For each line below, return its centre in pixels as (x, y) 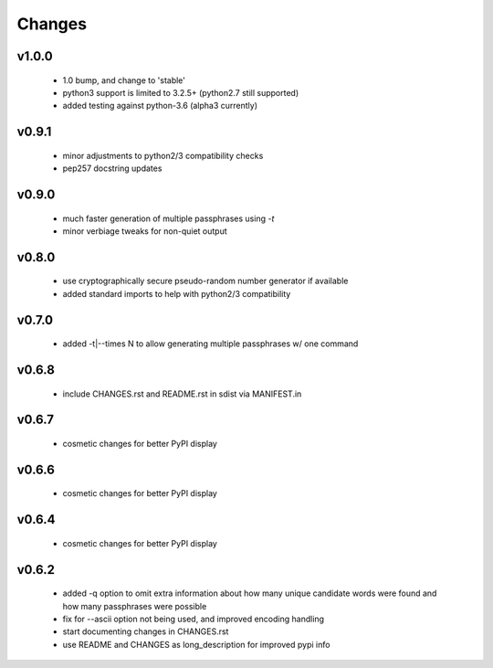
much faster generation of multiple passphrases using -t (168, 218)
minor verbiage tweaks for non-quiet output (145, 231)
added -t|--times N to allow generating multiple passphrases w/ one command (210, 344)
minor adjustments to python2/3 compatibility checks (163, 155)
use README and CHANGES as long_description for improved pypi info (196, 644)
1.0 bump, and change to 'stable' (124, 80)
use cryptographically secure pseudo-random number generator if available (205, 281)
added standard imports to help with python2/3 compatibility (177, 293)
